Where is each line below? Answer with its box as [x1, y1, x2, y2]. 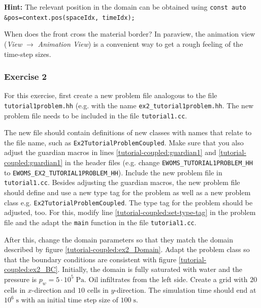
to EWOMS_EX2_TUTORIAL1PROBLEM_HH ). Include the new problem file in [4, 167, 222, 177]
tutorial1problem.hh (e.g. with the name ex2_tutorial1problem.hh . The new [4, 100, 254, 110]
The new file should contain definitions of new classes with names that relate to [4, 127, 252, 138]
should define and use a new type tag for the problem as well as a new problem [4, 187, 251, 198]
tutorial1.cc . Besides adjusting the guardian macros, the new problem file [4, 177, 240, 188]
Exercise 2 [4, 70, 47, 83]
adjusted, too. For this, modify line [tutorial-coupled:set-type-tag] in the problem [4, 207, 256, 218]
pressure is [4, 273, 37, 284]
